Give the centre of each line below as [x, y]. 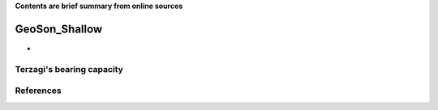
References [38, 91]
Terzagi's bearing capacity [69, 69]
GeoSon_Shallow [59, 29]
